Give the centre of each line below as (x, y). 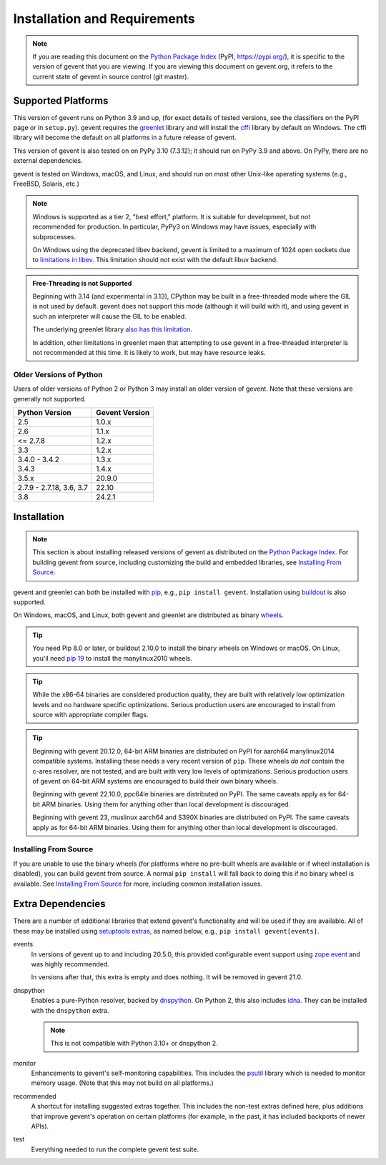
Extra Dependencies (59, 904)
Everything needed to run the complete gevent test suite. (115, 1149)
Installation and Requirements (104, 19)
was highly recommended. (70, 964)
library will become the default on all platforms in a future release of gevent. (125, 137)
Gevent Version (123, 412)
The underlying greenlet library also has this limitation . (113, 329)
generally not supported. (50, 399)
